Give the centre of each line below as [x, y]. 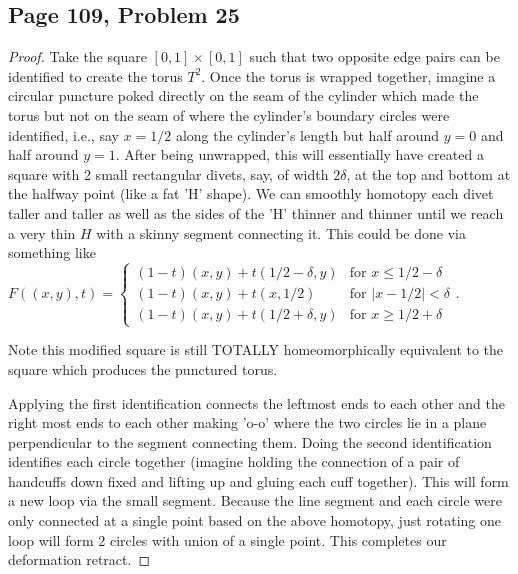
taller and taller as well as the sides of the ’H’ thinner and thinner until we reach [256, 212]
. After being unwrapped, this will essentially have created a [299, 154]
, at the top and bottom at [428, 173]
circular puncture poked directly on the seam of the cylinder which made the [243, 95]
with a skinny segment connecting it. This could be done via [281, 232]
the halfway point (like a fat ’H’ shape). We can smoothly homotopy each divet [251, 193]
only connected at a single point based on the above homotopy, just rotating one [255, 520]
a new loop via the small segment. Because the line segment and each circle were [255, 500]
